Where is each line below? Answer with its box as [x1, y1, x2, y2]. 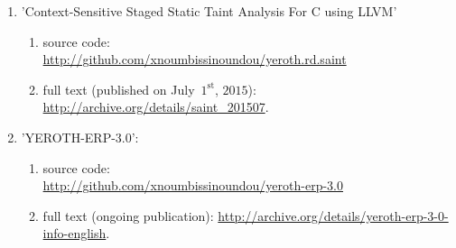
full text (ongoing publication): [42, 206, 214, 225]
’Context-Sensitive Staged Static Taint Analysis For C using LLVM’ [21, 2, 397, 20]
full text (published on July [42, 79, 195, 98]
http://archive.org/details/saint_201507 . [42, 97, 269, 116]
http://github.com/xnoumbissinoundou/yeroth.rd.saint [42, 50, 347, 69]
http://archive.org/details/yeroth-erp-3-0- [218, 206, 449, 225]
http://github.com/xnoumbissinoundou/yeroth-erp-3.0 [42, 176, 344, 195]
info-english [42, 224, 107, 243]
